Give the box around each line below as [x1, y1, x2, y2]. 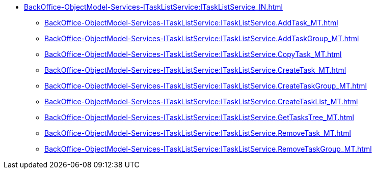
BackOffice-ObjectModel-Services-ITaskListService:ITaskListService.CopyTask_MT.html [44, 50, 342, 59]
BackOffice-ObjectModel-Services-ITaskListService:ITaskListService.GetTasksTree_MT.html [44, 113, 354, 122]
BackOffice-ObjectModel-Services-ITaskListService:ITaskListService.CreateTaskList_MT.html [44, 97, 358, 106]
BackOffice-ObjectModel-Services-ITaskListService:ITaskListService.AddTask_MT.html [44, 18, 338, 27]
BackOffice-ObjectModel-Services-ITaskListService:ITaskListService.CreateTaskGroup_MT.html [44, 81, 367, 90]
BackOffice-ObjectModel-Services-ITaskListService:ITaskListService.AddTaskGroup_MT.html [44, 34, 359, 43]
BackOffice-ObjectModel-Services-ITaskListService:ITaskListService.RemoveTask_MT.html [44, 129, 351, 137]
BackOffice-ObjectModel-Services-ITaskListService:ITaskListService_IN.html [24, 3, 283, 11]
